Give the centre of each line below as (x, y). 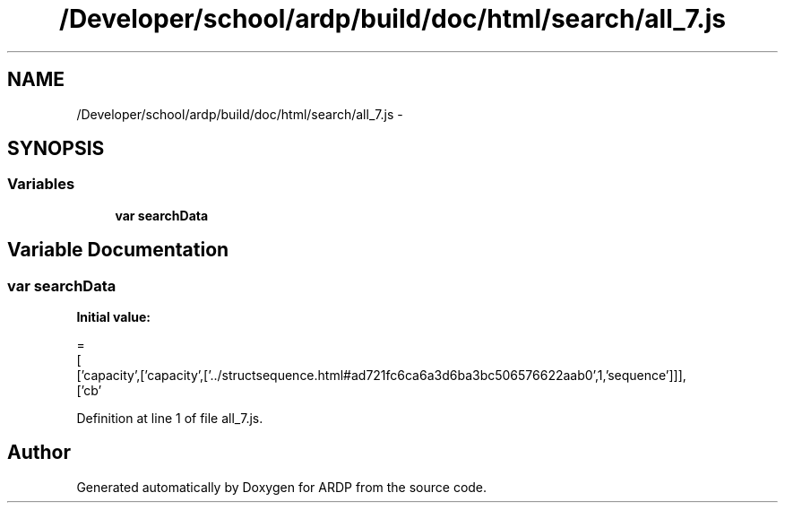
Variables (41, 184)
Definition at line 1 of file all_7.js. (170, 419)
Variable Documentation (118, 250)
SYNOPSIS (56, 149)
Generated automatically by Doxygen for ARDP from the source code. (282, 487)
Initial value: (113, 317)
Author (39, 453)
